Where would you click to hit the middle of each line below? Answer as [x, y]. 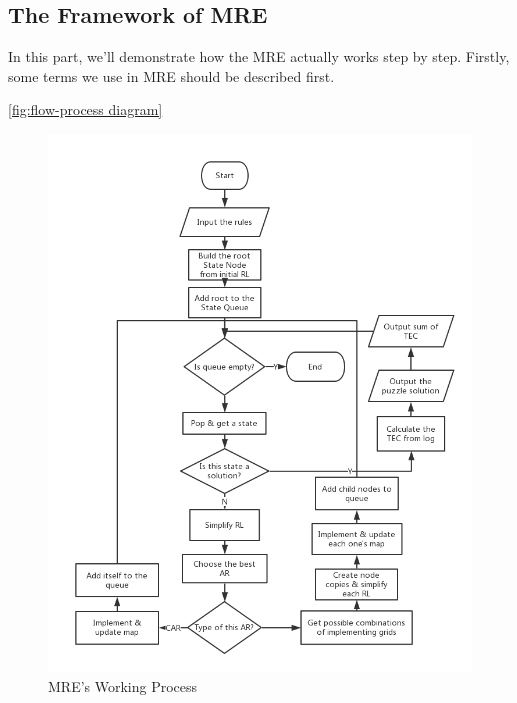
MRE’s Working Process [123, 685]
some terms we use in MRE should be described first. [171, 75]
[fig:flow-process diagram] [85, 109]
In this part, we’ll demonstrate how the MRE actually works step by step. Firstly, [259, 56]
